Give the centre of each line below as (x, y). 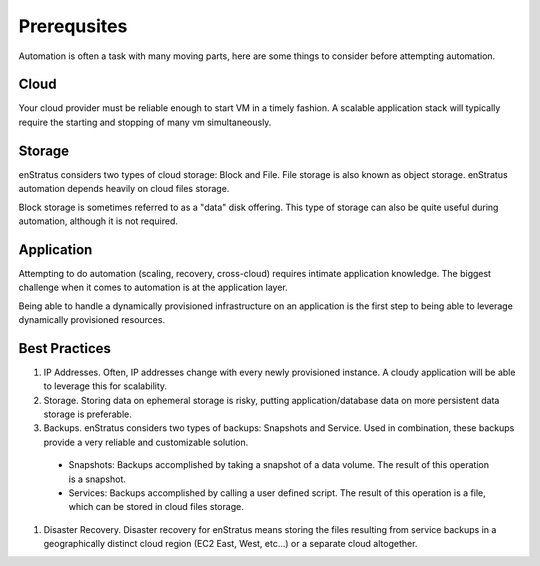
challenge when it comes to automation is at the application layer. (153, 287)
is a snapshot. (97, 479)
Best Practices (65, 348)
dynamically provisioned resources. (91, 319)
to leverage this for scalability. (105, 386)
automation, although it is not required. (98, 221)
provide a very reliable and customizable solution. (146, 442)
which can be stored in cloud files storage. (156, 507)
